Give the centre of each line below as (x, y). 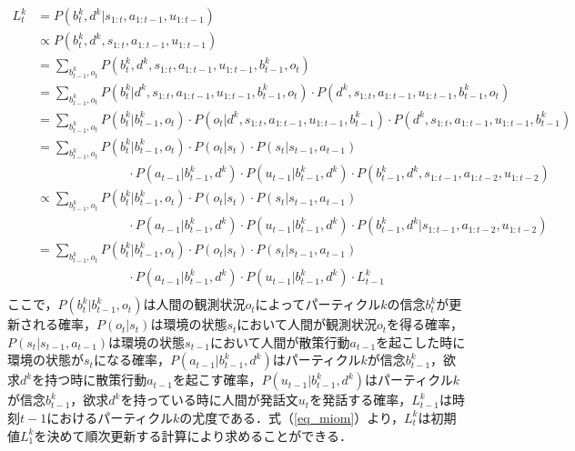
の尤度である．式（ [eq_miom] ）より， (292, 417)
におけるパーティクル (110, 417)
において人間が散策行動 (280, 341)
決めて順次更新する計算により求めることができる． (199, 435)
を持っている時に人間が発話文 (209, 400)
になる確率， (131, 360)
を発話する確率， (361, 400)
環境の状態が (45, 360)
